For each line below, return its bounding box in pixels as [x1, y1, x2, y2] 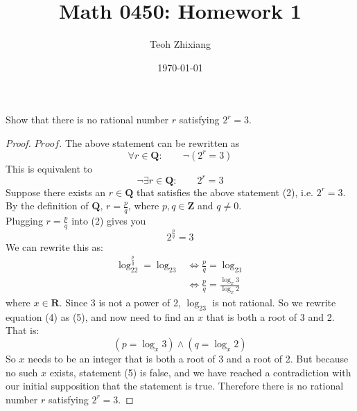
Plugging [6, 213, 43, 228]
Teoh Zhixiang [150, 37, 211, 51]
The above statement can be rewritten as [64, 135, 240, 150]
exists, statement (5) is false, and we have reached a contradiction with [49, 365, 351, 379]
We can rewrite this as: [6, 239, 103, 254]
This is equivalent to [6, 161, 92, 175]
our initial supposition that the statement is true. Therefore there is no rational [6, 378, 344, 393]
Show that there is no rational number [6, 112, 169, 127]
